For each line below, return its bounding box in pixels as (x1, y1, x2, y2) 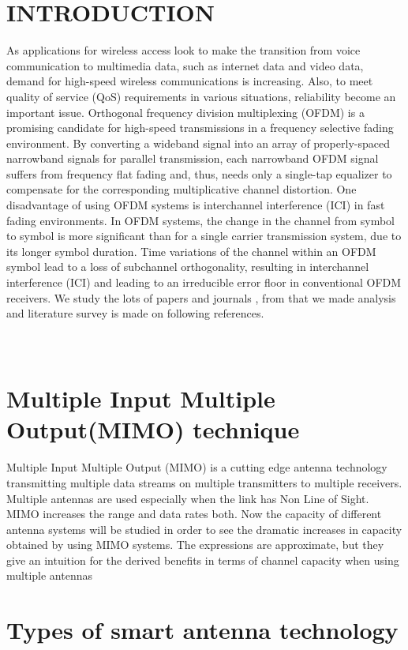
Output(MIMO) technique (6, 413, 300, 445)
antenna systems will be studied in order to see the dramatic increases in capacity (6, 520, 402, 537)
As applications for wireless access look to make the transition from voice (6, 42, 361, 58)
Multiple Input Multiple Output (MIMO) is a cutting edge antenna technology (6, 459, 387, 475)
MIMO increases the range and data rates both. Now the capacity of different (6, 505, 382, 522)
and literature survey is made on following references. (6, 305, 264, 321)
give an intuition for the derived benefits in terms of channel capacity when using (6, 551, 399, 568)
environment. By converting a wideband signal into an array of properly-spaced (6, 134, 390, 151)
